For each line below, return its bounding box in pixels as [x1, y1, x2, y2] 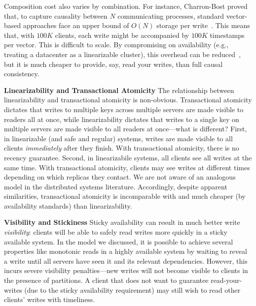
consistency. [4, 68, 39, 79]
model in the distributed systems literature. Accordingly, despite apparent [4, 181, 227, 191]
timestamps [210, 30, 245, 40]
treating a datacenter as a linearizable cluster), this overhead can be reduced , [4, 49, 241, 59]
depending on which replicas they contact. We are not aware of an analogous [4, 172, 236, 182]
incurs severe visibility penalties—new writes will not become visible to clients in [4, 265, 248, 275]
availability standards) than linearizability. [4, 200, 132, 211]
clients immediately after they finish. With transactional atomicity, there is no [4, 143, 239, 153]
